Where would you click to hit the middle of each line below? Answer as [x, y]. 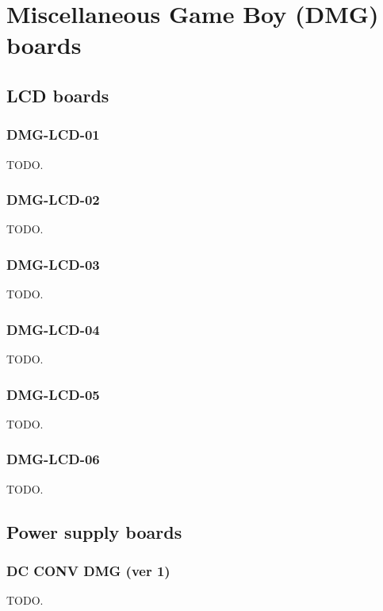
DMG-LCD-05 [53, 394]
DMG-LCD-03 [53, 264]
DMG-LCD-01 [53, 134]
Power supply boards [94, 531]
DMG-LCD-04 [53, 329]
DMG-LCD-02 [53, 200]
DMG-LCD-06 [53, 459]
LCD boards [58, 95]
